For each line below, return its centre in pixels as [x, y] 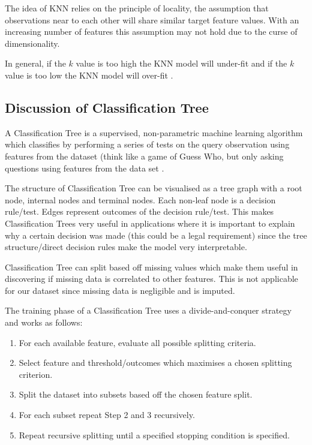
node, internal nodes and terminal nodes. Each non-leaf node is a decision [140, 199]
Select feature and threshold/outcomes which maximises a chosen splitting [155, 363]
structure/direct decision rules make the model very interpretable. [126, 247]
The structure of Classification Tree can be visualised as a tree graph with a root [154, 188]
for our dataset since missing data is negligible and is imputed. [120, 290]
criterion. [36, 374]
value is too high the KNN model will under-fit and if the [181, 63]
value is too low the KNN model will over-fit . [89, 75]
